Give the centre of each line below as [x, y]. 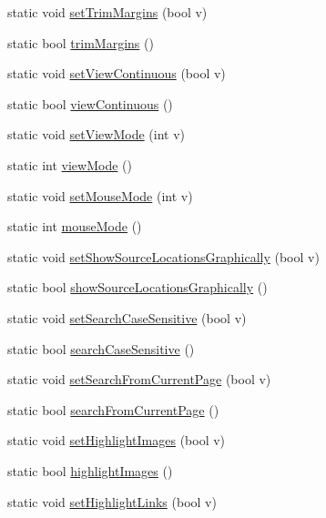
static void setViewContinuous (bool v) [117, 73]
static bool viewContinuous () [90, 103]
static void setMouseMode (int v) [100, 195]
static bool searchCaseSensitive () [101, 348]
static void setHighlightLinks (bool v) [112, 501]
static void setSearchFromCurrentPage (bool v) [139, 379]
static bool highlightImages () [90, 470]
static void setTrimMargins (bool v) [107, 12]
